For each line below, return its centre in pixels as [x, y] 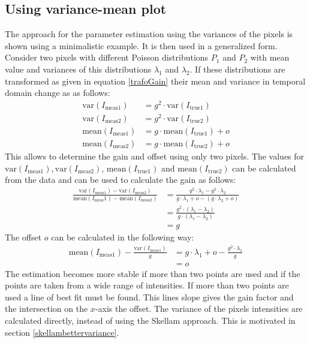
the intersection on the [46, 309]
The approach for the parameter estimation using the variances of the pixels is [149, 34]
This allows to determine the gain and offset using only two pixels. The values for [155, 156]
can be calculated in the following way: [123, 237]
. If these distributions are [237, 69]
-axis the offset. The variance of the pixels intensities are [199, 309]
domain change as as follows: [58, 93]
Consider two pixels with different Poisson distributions [107, 57]
